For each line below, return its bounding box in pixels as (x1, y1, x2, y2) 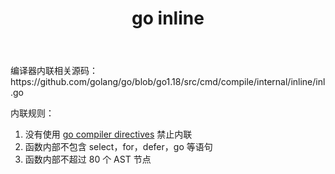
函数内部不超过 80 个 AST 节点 (24, 153, 152, 166)
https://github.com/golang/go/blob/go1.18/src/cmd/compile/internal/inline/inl (10, 76, 326, 88)
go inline (131, 7, 205, 30)
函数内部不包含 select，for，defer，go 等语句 (24, 141, 213, 153)
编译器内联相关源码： (10, 65, 98, 77)
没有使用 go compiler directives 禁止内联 (24, 128, 193, 141)
